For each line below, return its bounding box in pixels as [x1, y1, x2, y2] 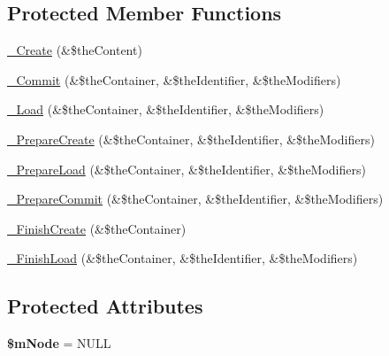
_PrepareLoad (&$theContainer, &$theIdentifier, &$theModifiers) [7, 159, 366, 178]
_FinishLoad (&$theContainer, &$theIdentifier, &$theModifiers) [7, 249, 358, 267]
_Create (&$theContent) [7, 41, 142, 59]
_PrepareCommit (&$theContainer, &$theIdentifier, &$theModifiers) [7, 190, 384, 208]
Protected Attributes [7, 292, 203, 320]
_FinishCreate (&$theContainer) [7, 219, 187, 237]
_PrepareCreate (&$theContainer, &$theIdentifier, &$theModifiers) [7, 129, 375, 148]
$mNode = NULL [7, 334, 111, 352]
